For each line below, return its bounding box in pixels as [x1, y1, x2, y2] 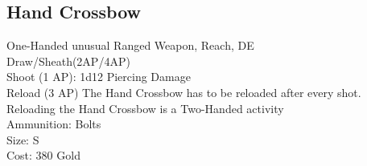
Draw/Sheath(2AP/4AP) [6, 52, 130, 69]
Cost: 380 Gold [6, 147, 80, 164]
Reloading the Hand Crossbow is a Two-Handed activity [6, 99, 284, 116]
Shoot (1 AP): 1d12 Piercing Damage [6, 68, 191, 85]
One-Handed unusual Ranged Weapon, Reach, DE [6, 37, 254, 54]
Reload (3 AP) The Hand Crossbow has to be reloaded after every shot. [6, 83, 361, 100]
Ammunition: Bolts [6, 115, 101, 132]
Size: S [6, 131, 39, 148]
